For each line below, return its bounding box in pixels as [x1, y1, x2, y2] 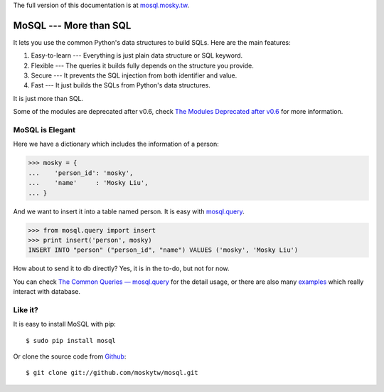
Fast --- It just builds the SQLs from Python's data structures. [31, 81, 211, 90]
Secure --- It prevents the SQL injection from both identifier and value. [31, 71, 238, 80]
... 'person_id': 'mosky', [28, 169, 134, 177]
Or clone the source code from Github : [13, 352, 127, 361]
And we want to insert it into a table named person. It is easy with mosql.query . [13, 207, 245, 216]
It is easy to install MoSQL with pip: [13, 320, 117, 329]
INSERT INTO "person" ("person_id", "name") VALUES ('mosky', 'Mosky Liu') [28, 246, 299, 254]
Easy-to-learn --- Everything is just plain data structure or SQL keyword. [31, 51, 243, 60]
